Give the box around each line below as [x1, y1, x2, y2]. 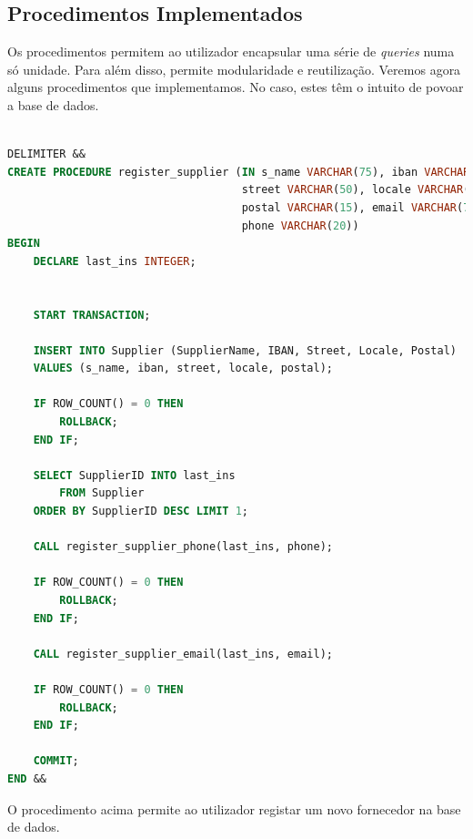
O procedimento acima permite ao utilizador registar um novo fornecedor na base [7, 799, 461, 818]
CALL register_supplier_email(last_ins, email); [33, 647, 333, 660]
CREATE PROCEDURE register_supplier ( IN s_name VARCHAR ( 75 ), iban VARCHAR [7, 165, 470, 179]
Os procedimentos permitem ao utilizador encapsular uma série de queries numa [7, 42, 455, 61]
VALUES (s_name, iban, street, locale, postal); [33, 362, 333, 375]
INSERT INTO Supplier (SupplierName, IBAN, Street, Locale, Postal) [33, 343, 457, 357]
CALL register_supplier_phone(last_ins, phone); [33, 540, 333, 554]
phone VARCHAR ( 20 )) [241, 219, 359, 232]
